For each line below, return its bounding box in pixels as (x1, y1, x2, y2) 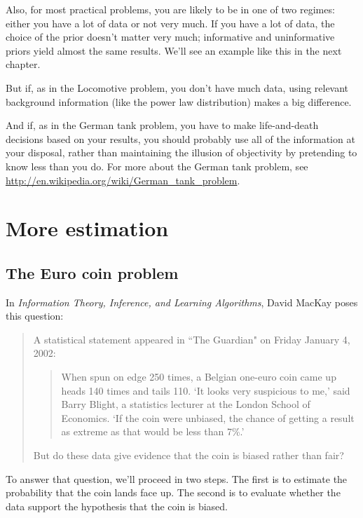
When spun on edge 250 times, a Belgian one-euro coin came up (61, 369, 336, 384)
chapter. (6, 57, 41, 71)
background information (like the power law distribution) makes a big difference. (6, 94, 352, 109)
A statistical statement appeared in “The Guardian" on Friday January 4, (33, 332, 350, 346)
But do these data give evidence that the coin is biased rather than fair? (33, 448, 344, 463)
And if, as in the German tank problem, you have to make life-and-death (6, 118, 319, 132)
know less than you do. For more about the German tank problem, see (6, 158, 308, 173)
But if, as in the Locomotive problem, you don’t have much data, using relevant (6, 80, 349, 95)
